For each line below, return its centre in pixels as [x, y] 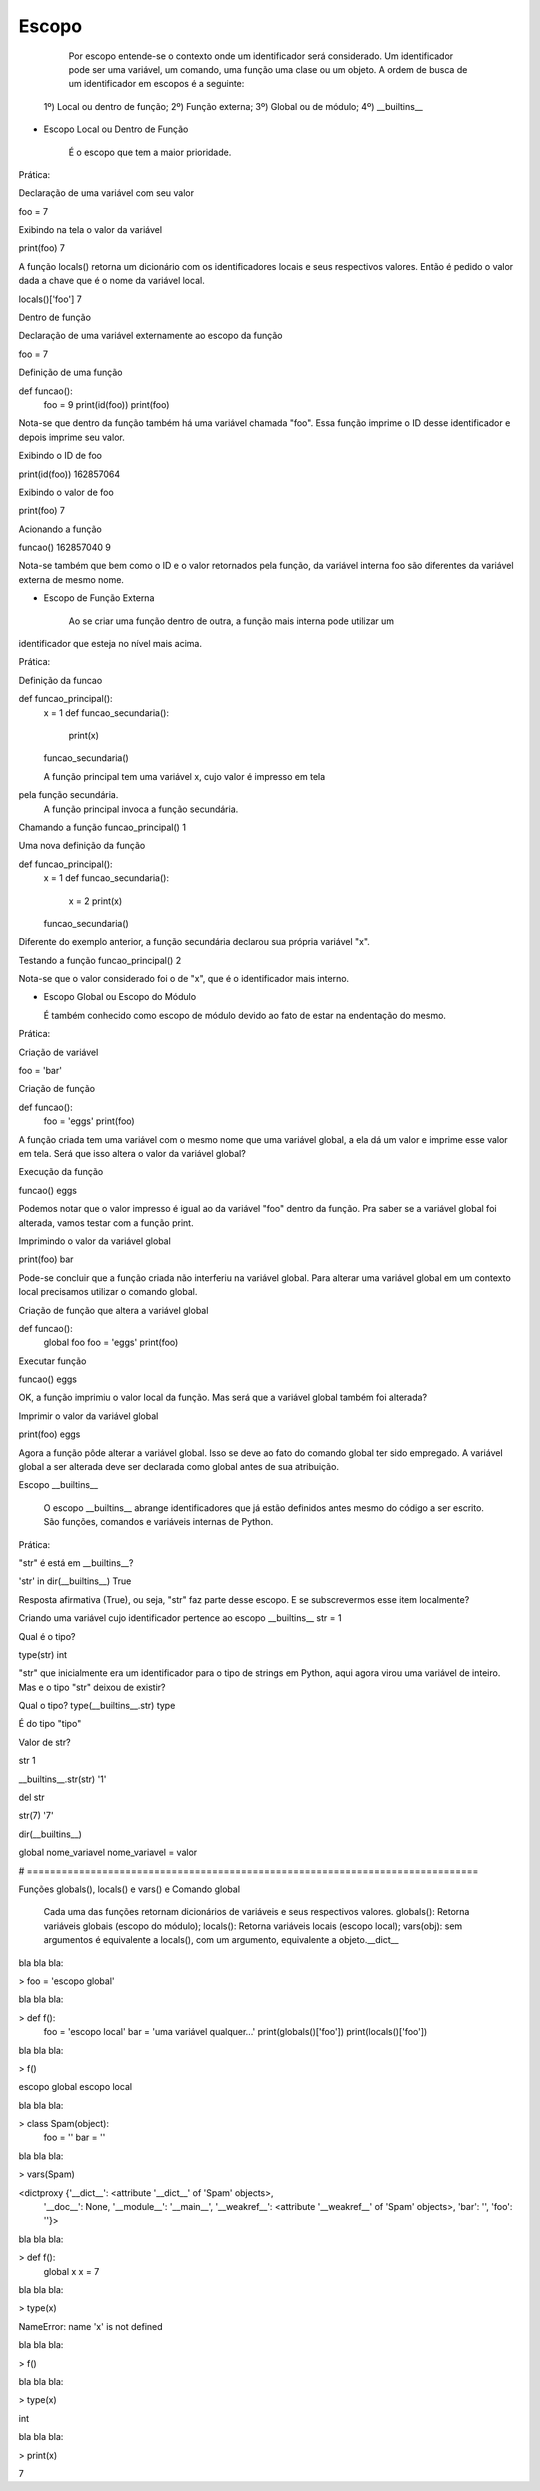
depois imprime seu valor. [71, 437]
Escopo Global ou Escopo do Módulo [120, 997]
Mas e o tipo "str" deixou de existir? [92, 1687]
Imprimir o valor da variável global [88, 1416]
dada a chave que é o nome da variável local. [111, 281]
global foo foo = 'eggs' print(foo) [111, 1342]
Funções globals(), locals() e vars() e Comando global [129, 1889]
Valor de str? [44, 1742]
